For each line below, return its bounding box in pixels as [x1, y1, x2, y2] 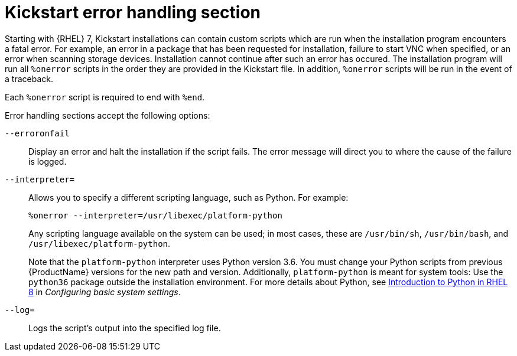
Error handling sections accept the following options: [5, 110, 210, 120]
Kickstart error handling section [5, 2, 261, 22]
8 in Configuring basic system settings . [28, 286, 181, 297]
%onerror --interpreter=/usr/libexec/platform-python [28, 210, 282, 220]
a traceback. [5, 73, 53, 84]
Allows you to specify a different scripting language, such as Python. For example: [28, 192, 349, 203]
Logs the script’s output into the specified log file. [28, 322, 221, 333]
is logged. [28, 156, 67, 166]
